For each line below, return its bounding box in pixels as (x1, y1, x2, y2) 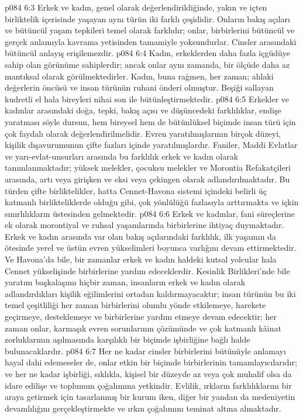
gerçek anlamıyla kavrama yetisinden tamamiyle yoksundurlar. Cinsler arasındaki (5, 35, 297, 47)
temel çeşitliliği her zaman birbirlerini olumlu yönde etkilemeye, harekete (5, 299, 266, 311)
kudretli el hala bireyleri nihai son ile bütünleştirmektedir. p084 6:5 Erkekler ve (5, 92, 290, 105)
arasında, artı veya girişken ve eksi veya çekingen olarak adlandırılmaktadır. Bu (5, 172, 290, 185)
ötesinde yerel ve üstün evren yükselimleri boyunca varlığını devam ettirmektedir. (5, 241, 297, 254)
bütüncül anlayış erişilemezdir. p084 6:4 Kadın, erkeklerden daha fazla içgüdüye (5, 47, 291, 59)
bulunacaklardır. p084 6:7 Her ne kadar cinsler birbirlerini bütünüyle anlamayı (5, 344, 286, 357)
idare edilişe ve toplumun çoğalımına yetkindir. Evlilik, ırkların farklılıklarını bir (5, 379, 292, 391)
